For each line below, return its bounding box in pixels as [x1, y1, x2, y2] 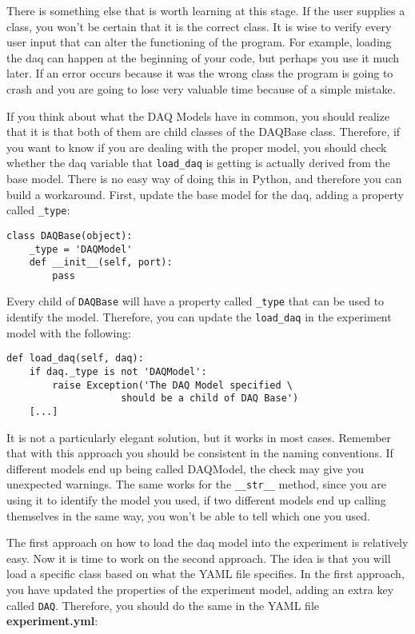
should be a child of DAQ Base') [121, 393, 299, 405]
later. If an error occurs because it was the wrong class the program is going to [6, 65, 393, 82]
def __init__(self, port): [29, 257, 173, 269]
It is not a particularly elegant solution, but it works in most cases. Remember [6, 429, 392, 445]
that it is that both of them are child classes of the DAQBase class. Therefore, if [6, 123, 401, 140]
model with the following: [6, 324, 131, 341]
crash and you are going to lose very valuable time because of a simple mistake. [6, 80, 396, 97]
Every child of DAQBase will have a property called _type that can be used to [6, 293, 385, 309]
